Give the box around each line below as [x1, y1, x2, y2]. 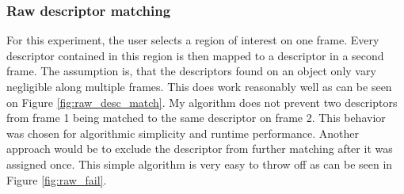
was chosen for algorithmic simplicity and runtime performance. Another [6, 124, 359, 141]
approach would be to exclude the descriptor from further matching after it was [6, 140, 393, 157]
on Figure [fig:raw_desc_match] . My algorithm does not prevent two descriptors [6, 93, 398, 110]
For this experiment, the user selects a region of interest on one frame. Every [6, 32, 379, 48]
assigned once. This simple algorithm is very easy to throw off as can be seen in [6, 155, 393, 172]
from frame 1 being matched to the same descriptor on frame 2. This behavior [6, 109, 386, 126]
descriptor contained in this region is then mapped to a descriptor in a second [6, 47, 384, 63]
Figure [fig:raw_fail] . [6, 171, 107, 188]
